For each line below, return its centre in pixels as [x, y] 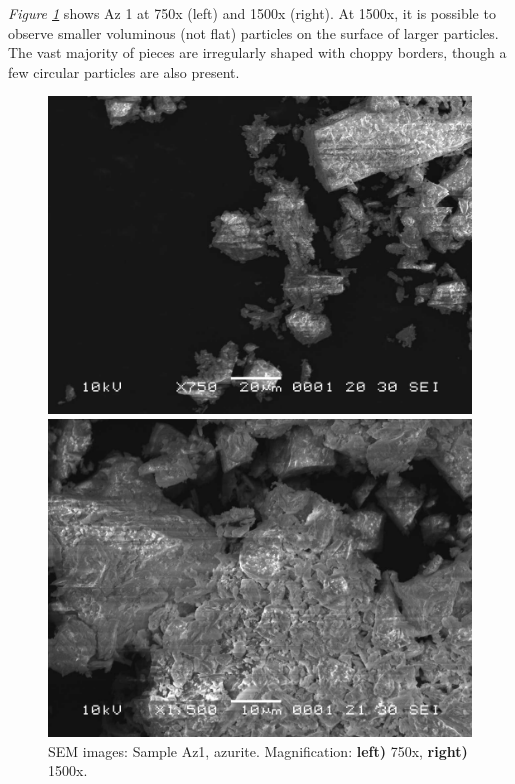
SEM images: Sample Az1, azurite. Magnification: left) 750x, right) [258, 750]
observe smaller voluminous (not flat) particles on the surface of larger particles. [253, 32]
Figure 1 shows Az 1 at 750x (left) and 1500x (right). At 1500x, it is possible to [252, 13]
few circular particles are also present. [124, 71]
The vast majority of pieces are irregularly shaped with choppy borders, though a [257, 52]
